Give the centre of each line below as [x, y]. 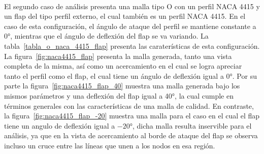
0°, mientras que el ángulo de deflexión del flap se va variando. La [106, 36]
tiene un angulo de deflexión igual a [60, 125]
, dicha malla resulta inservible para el [192, 125]
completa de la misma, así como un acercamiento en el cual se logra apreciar [123, 66]
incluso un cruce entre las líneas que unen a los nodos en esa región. [110, 145]
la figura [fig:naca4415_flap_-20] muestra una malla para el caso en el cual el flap [132, 116]
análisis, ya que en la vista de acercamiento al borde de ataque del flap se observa [131, 135]
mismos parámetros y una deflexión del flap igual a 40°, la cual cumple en [119, 95]
